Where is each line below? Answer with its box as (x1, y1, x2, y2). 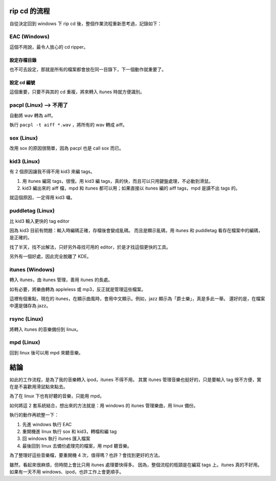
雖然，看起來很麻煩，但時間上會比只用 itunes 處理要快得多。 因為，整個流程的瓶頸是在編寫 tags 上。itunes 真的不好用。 (9, 462, 263, 468)
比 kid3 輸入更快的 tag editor (9, 218, 70, 224)
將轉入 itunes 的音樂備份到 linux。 (9, 326, 81, 332)
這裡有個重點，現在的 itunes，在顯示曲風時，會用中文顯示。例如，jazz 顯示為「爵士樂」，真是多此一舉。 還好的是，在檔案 (9, 296, 265, 302)
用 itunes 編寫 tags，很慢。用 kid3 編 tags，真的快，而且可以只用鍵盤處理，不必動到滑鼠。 (22, 178, 213, 184)
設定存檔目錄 (9, 57, 37, 63)
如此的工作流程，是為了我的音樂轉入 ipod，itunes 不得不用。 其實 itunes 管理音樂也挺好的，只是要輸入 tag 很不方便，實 (9, 377, 262, 383)
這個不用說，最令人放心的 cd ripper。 (9, 44, 88, 50)
